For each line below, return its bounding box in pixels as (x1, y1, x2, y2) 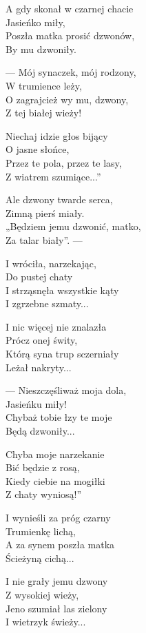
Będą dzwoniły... (6, 424, 75, 438)
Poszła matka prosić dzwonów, (6, 28, 135, 43)
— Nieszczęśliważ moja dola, (6, 383, 127, 397)
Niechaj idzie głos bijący (6, 128, 108, 143)
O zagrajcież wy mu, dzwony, (6, 92, 129, 106)
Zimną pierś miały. (6, 205, 85, 220)
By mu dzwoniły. (6, 41, 76, 56)
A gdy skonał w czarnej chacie (6, 1, 134, 15)
